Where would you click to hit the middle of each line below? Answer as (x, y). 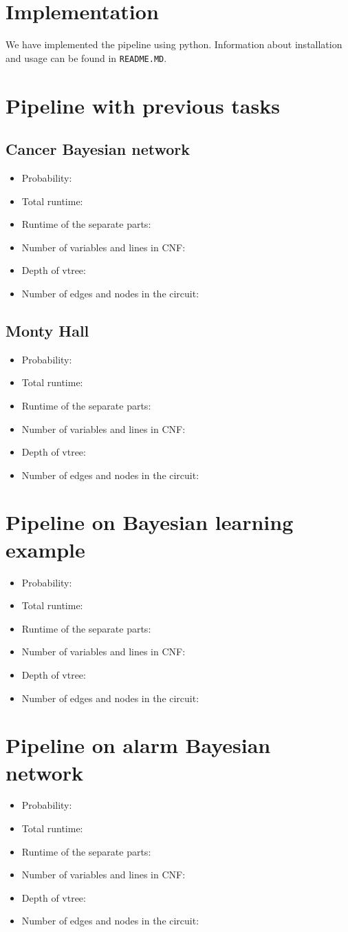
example (45, 549)
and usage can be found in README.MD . (86, 57)
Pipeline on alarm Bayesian (138, 745)
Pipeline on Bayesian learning (150, 522)
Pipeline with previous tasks (143, 105)
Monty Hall (47, 330)
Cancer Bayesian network (98, 149)
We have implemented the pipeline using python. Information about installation (174, 44)
